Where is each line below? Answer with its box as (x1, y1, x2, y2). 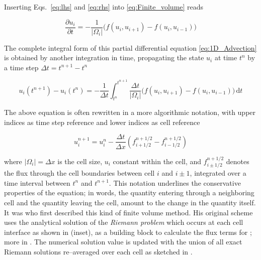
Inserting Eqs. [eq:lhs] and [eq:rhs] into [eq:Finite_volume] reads (4, 2, 204, 12)
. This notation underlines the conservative (109, 177, 241, 188)
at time (214, 52, 237, 63)
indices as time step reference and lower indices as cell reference (4, 116, 200, 127)
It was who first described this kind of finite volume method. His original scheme (4, 207, 253, 217)
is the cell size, (57, 156, 103, 166)
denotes (226, 156, 249, 166)
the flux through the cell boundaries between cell (4, 168, 155, 178)
